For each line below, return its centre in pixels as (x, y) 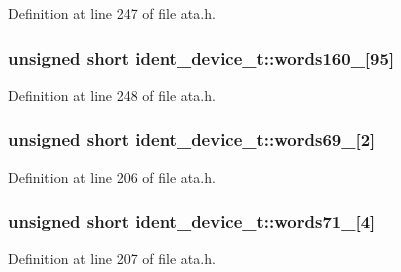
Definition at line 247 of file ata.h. (112, 13)
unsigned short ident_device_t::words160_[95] (201, 57)
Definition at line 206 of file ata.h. (112, 176)
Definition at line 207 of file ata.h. (112, 258)
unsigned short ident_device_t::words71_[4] (192, 221)
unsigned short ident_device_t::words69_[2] (192, 139)
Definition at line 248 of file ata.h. (112, 94)
